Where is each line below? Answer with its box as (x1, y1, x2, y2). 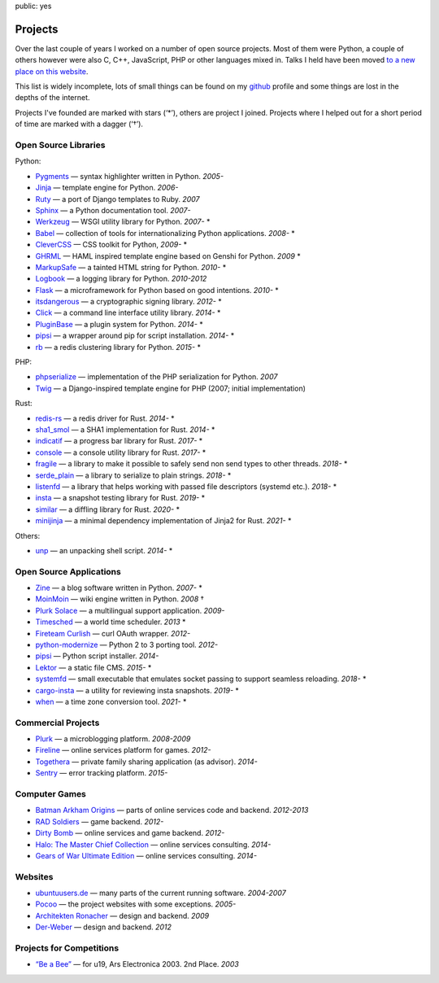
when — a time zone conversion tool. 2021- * (35, 697, 187, 706)
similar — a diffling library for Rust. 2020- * (35, 505, 180, 514)
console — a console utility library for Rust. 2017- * (35, 448, 206, 457)
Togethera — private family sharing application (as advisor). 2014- (35, 757, 258, 767)
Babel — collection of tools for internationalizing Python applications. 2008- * (35, 228, 296, 238)
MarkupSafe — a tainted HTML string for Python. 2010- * (35, 262, 227, 272)
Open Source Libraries (15, 139, 106, 151)
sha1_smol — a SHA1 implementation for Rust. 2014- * (35, 424, 215, 435)
